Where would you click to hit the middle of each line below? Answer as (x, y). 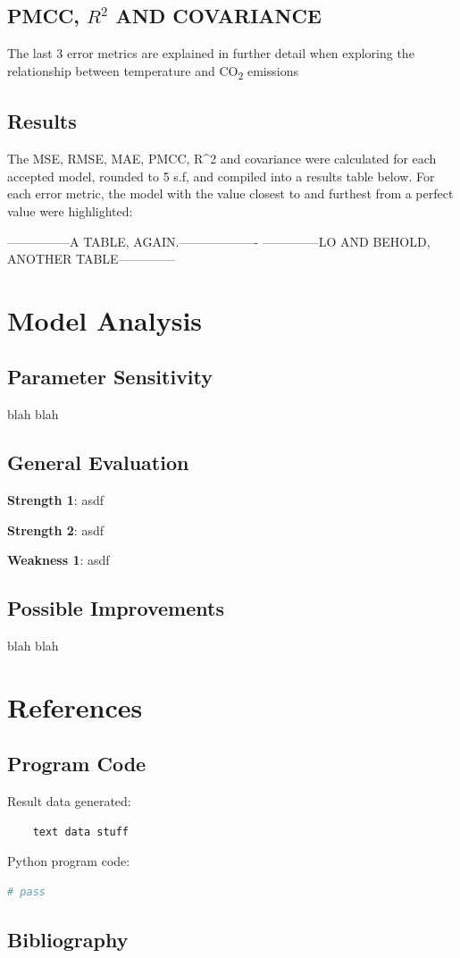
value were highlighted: (70, 210)
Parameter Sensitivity (110, 377)
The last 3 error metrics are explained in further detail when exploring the (211, 53)
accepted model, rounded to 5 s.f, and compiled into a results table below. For (221, 176)
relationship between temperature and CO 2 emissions (153, 71)
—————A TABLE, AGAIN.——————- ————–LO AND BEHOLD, (219, 241)
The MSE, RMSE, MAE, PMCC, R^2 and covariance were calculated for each (222, 159)
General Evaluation (98, 462)
